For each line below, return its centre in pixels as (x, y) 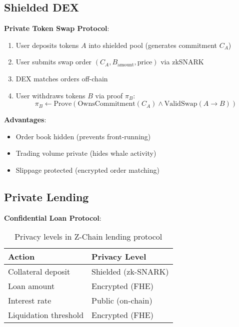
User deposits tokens (47, 45)
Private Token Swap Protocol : (57, 28)
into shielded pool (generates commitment (153, 45)
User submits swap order (54, 62)
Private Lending (46, 196)
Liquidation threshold (46, 315)
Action (21, 257)
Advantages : (25, 120)
